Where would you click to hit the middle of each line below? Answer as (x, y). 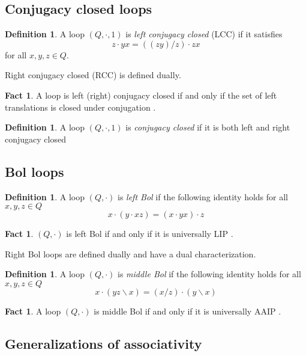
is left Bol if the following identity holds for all (203, 196)
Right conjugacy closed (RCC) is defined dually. (93, 75)
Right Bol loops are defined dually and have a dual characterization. (130, 253)
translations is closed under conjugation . (80, 107)
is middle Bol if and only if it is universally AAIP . (187, 311)
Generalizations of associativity (103, 343)
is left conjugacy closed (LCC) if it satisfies (204, 34)
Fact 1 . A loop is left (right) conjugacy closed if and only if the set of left (141, 95)
